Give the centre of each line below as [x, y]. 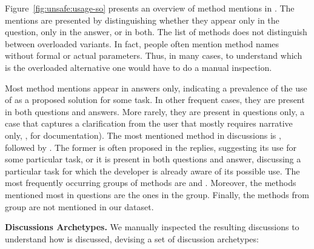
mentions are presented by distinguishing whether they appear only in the [142, 20]
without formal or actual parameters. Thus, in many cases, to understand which [154, 55]
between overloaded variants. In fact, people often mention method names [142, 43]
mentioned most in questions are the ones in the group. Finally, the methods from [157, 194]
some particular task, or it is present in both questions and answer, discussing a [153, 159]
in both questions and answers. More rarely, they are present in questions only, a [155, 111]
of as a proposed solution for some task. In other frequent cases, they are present [155, 100]
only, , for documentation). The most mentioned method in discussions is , [143, 135]
